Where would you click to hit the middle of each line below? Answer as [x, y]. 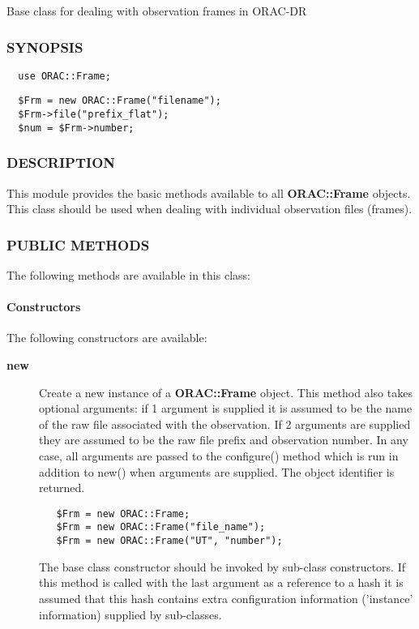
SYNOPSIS [45, 47]
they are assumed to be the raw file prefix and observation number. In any [224, 440]
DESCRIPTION [61, 163]
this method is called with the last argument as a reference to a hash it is [221, 582]
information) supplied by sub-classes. [130, 614]
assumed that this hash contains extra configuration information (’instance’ [226, 598]
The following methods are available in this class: [128, 275]
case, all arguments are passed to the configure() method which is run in [219, 456]
